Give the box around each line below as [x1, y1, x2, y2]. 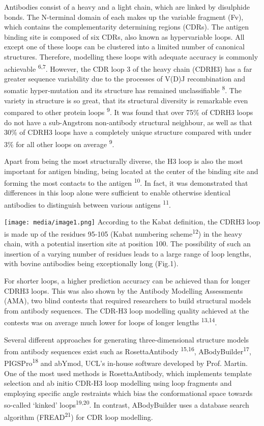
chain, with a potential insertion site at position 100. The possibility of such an [4, 238, 251, 249]
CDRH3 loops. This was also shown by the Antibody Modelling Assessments [4, 285, 243, 296]
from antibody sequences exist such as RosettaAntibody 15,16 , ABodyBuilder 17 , [4, 345, 251, 356]
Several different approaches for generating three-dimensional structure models [4, 334, 249, 345]
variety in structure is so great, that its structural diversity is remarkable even [4, 95, 248, 105]
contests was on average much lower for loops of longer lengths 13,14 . [4, 316, 217, 327]
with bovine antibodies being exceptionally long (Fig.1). [4, 258, 179, 269]
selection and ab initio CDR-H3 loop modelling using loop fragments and [4, 378, 232, 388]
